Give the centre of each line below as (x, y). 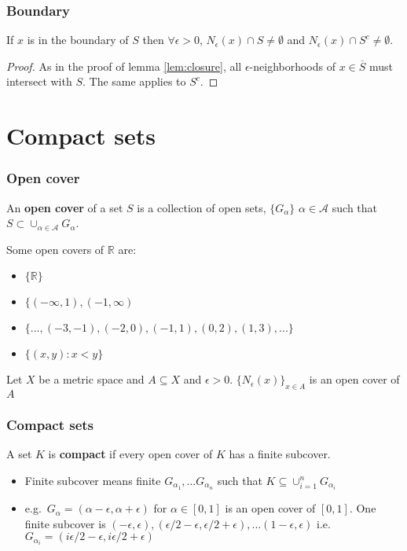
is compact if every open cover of (130, 454)
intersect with (39, 81)
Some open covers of (55, 249)
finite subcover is (65, 523)
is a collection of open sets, (202, 207)
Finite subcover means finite (93, 480)
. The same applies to (134, 81)
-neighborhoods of (293, 66)
